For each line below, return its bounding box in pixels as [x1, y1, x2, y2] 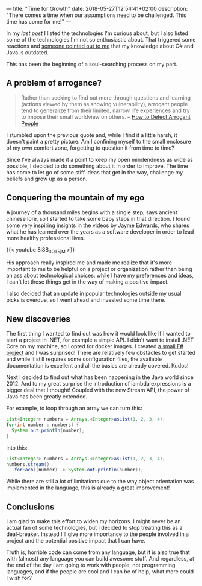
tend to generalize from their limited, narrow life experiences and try [20, 107, 191, 114]
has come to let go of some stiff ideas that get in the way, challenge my [6, 168, 183, 176]
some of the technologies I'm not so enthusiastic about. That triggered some [6, 36, 196, 43]
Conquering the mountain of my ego [6, 193, 145, 203]
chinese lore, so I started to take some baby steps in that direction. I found [6, 215, 191, 222]
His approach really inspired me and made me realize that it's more [6, 259, 173, 266]
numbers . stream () [6, 461, 50, 467]
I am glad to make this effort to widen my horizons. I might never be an [6, 518, 182, 525]
